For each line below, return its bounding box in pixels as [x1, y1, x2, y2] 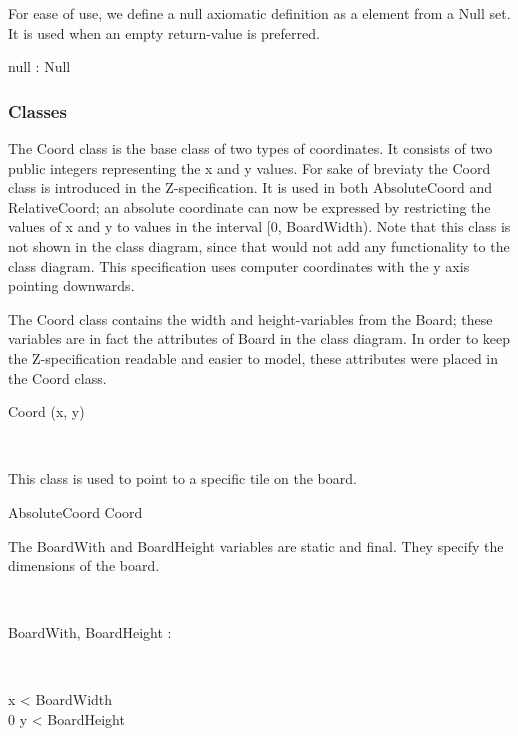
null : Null [8, 56, 71, 77]
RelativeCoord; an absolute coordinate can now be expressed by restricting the [8, 196, 491, 217]
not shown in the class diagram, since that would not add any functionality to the [8, 235, 510, 256]
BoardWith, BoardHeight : [8, 622, 172, 643]
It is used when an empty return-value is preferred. [8, 22, 320, 43]
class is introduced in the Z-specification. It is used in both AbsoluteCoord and [8, 177, 493, 198]
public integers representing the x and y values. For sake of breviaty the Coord [8, 157, 491, 178]
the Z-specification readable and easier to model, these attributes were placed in [8, 347, 499, 368]
